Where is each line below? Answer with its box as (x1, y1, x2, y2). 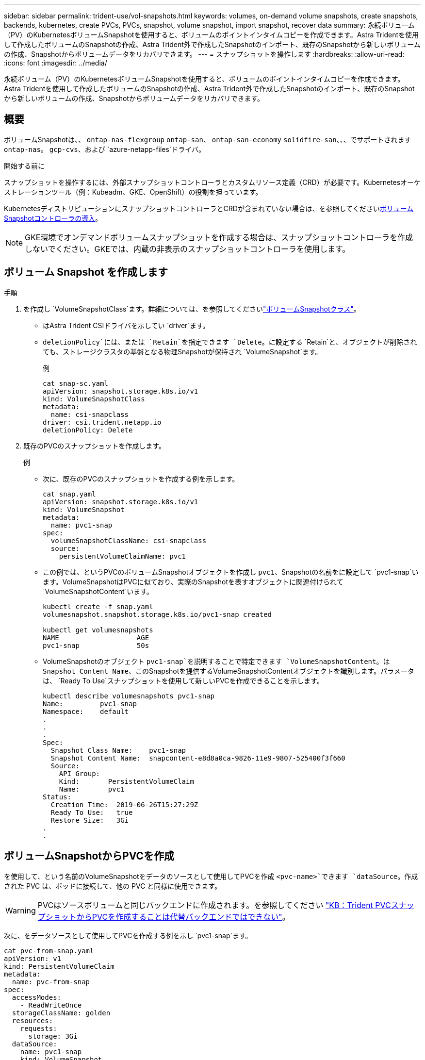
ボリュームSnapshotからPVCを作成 (4, 850, 175, 862)
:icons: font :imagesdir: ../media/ (4, 59, 107, 67)
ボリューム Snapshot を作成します (4, 266, 168, 279)
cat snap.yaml (43, 490, 96, 498)
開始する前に (4, 161, 45, 170)
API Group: (59, 769, 100, 778)
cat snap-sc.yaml (43, 379, 108, 387)
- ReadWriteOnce (20, 1001, 82, 1009)
